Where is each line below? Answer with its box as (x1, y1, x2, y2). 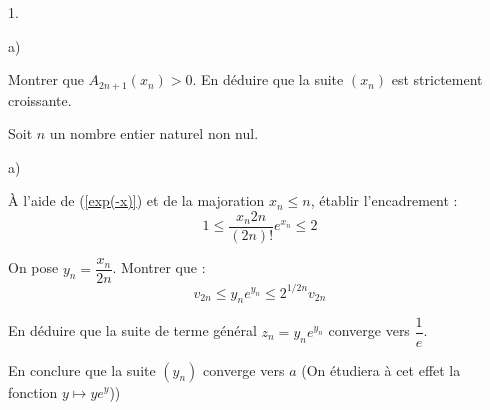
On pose (8, 257, 59, 278)
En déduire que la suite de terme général (8, 320, 257, 341)
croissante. (8, 89, 72, 110)
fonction (8, 381, 58, 402)
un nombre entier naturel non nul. (49, 123, 259, 144)
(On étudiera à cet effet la (301, 359, 461, 380)
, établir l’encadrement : (310, 190, 458, 211)
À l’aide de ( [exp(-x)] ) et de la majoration (8, 190, 265, 211)
